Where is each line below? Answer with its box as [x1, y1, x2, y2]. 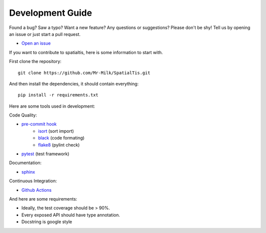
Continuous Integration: [9, 178, 57, 184]
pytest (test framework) [21, 151, 69, 157]
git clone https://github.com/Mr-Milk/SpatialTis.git [18, 70, 150, 76]
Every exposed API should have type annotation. [21, 212, 120, 218]
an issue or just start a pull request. [9, 31, 81, 37]
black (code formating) [38, 135, 85, 141]
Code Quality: [9, 112, 37, 118]
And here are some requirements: [9, 196, 77, 202]
